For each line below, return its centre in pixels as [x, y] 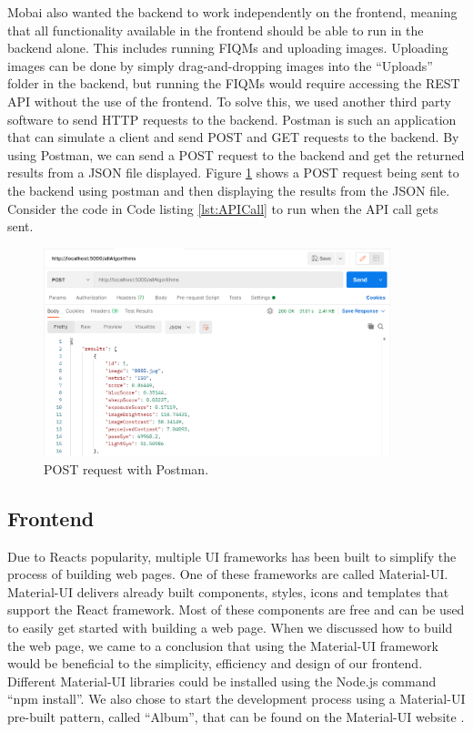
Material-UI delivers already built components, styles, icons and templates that [228, 591]
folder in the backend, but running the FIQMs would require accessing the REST [234, 83]
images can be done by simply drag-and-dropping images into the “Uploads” [220, 65]
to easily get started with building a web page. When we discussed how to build [230, 627]
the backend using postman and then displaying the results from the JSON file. [229, 190]
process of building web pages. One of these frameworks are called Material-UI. [228, 574]
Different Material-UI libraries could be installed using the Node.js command [222, 681]
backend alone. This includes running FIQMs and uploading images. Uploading [228, 48]
